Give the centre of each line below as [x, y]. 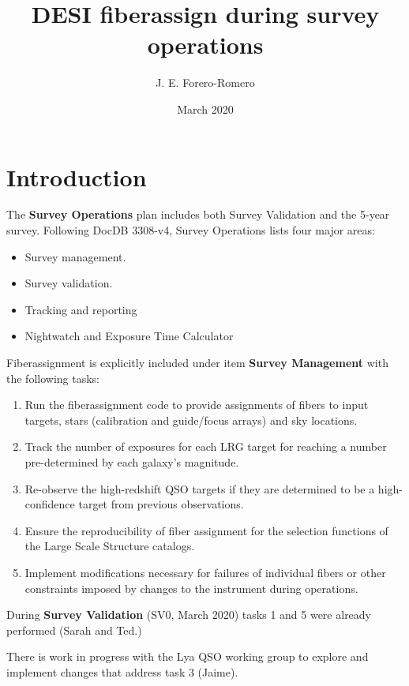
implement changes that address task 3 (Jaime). [122, 671]
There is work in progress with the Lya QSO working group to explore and [188, 656]
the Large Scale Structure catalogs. [110, 546]
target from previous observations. [161, 504]
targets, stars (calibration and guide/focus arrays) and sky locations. [191, 420]
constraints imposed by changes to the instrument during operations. [191, 588]
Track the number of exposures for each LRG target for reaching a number [206, 446]
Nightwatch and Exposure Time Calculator [129, 336]
